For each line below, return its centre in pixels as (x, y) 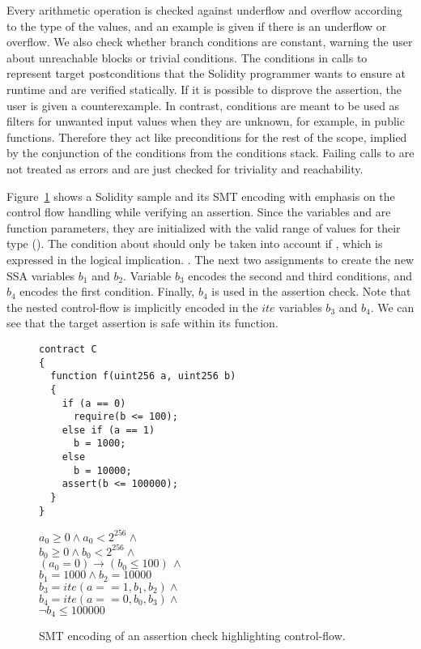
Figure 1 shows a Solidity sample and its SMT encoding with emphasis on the (201, 196)
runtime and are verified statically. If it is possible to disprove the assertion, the (204, 89)
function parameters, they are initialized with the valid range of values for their (204, 227)
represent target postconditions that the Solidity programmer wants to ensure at (206, 73)
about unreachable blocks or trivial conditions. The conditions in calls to (187, 57)
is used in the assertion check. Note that (311, 291)
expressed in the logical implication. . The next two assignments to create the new (210, 259)
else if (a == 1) (108, 430)
